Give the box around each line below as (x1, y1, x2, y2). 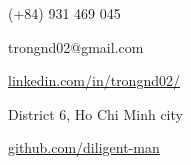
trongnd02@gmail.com (8, 36, 144, 57)
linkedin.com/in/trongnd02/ (8, 70, 180, 91)
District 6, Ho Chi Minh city (8, 103, 183, 124)
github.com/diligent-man (8, 137, 160, 158)
